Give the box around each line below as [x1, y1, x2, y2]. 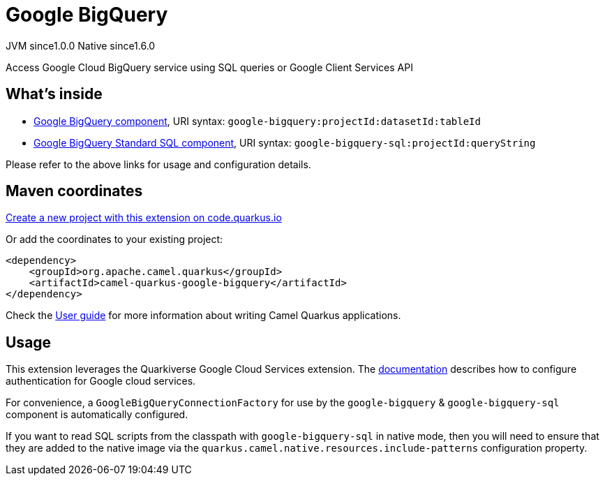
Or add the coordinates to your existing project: [6, 233, 223, 246]
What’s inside [6, 85, 103, 103]
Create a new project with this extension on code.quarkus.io [6, 212, 282, 224]
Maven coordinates [6, 182, 143, 200]
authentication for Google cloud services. [6, 375, 196, 387]
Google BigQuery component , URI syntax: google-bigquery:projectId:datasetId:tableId [33, 114, 481, 127]
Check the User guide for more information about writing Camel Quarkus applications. [6, 309, 401, 322]
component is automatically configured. [6, 408, 188, 421]
